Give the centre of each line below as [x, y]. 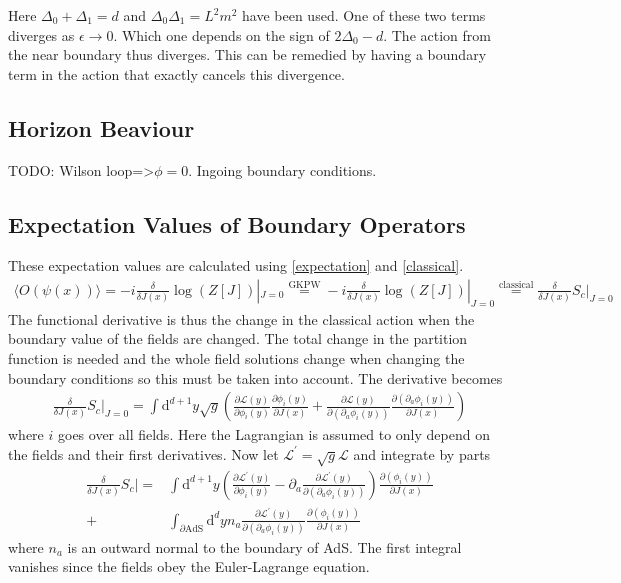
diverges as [41, 34]
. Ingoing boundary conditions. [282, 169]
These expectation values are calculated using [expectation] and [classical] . [236, 265]
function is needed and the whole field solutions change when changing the [236, 357]
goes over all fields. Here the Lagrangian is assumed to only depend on [273, 434]
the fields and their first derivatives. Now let [143, 453]
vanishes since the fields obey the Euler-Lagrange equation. [189, 566]
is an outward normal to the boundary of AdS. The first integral [264, 546]
